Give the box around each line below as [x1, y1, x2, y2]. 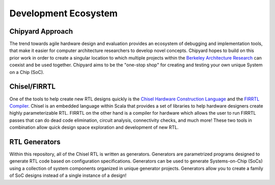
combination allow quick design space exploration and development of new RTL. [9, 124, 179, 130]
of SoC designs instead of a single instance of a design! [9, 172, 127, 178]
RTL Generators [9, 138, 61, 146]
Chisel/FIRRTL [9, 82, 56, 91]
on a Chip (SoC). [9, 69, 44, 75]
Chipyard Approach [9, 27, 73, 36]
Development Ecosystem [9, 8, 118, 19]
